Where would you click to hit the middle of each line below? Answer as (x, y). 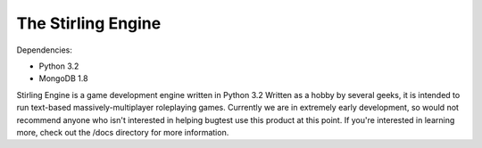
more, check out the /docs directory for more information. (123, 132)
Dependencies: (45, 50)
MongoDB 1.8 (63, 78)
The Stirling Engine (89, 23)
